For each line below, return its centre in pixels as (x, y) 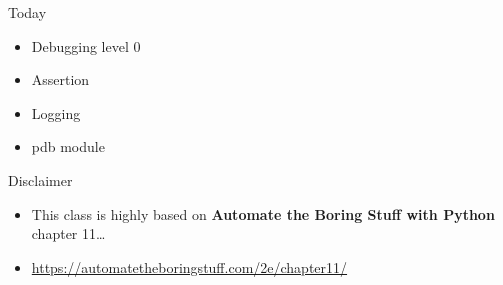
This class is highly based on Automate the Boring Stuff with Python (263, 213)
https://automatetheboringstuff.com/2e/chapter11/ (189, 266)
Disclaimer (40, 179)
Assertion (60, 79)
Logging (56, 112)
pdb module (68, 146)
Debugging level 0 (86, 45)
